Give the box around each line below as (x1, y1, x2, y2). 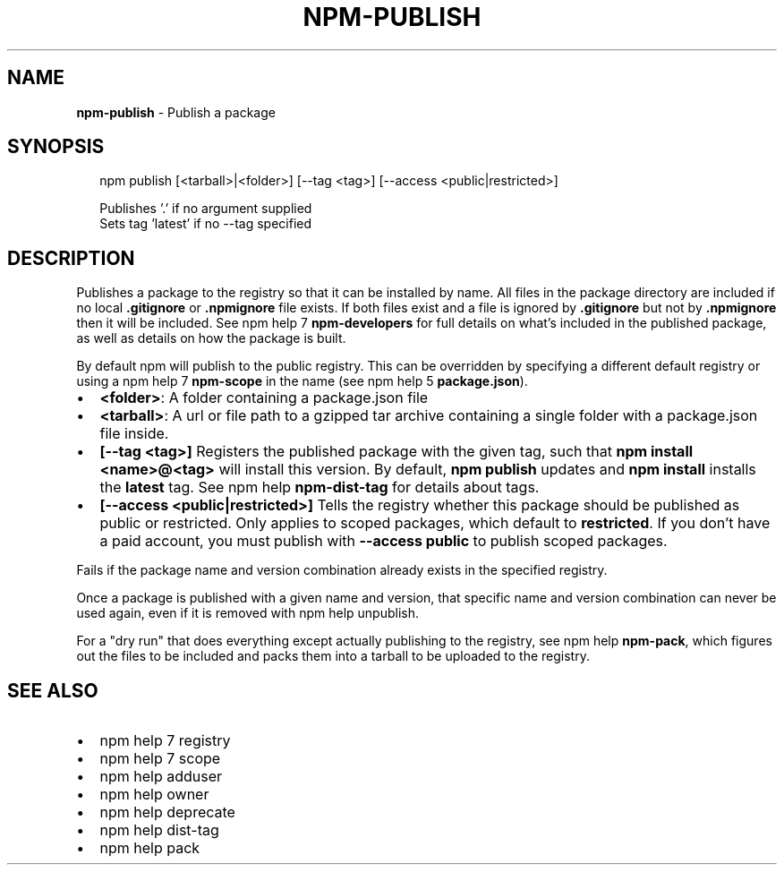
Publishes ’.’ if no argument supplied (99, 201, 312, 217)
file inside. (99, 424, 169, 443)
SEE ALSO (7, 679, 98, 702)
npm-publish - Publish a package (76, 104, 276, 120)
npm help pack (99, 839, 200, 858)
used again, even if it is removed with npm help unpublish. (76, 605, 419, 621)
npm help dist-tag (99, 821, 219, 840)
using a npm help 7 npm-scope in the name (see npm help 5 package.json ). (76, 373, 528, 389)
